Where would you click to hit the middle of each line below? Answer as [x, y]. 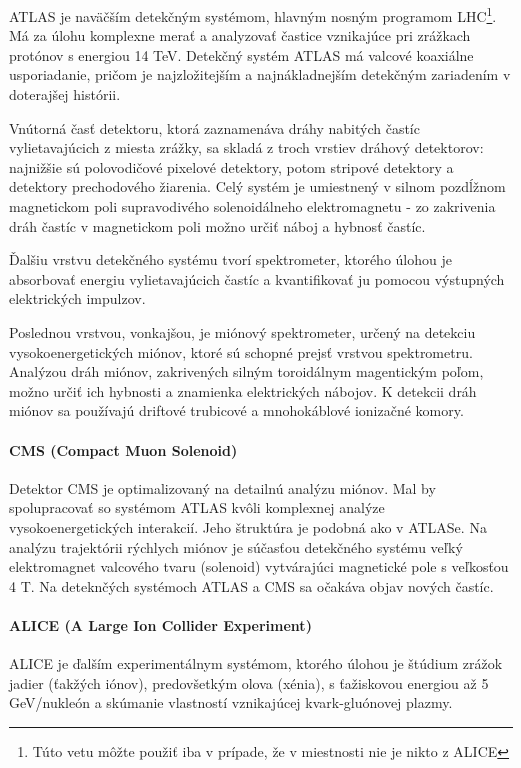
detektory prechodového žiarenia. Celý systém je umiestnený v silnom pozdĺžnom [257, 186]
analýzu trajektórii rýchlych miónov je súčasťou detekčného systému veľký [236, 546]
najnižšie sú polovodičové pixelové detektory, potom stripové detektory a [231, 166]
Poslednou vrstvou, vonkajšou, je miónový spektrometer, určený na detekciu [242, 331]
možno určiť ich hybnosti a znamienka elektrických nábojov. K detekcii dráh [243, 390]
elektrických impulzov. [77, 298]
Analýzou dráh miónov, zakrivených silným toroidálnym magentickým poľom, [246, 371]
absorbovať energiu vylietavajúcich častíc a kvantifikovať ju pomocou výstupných [257, 278]
